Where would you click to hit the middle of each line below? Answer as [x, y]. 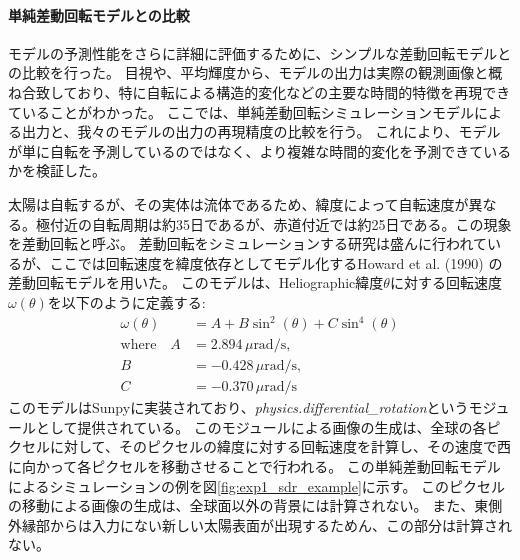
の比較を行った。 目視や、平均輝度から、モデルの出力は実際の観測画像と [248, 72]
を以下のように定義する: [126, 301]
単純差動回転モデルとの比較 [99, 14]
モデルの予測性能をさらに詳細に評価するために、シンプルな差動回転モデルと [260, 52]
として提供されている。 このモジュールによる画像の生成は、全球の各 [261, 426]
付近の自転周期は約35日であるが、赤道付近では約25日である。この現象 [280, 223]
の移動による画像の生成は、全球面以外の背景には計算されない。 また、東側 [255, 505]
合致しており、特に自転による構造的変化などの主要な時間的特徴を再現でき [266, 91]
